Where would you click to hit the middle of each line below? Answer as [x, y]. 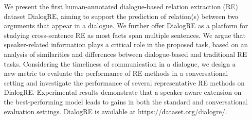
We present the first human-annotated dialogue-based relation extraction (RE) [121, 6]
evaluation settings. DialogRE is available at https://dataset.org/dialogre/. [116, 111]
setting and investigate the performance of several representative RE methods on [124, 82]
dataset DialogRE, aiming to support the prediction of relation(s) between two [121, 16]
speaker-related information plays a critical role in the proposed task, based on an [126, 44]
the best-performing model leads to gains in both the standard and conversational [126, 101]
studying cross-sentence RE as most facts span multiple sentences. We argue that [125, 35]
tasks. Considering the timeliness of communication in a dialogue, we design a [120, 63]
